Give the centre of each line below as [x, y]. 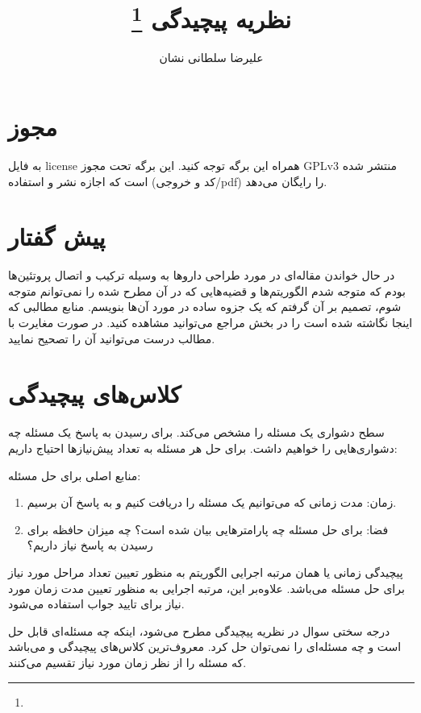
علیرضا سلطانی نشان [211, 58]
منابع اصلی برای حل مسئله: [75, 475]
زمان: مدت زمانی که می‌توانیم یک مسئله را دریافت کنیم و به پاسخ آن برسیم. [212, 502]
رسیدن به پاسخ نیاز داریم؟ [90, 545]
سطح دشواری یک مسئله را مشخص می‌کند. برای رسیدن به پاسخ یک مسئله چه [196, 432]
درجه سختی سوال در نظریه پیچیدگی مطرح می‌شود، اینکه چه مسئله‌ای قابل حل [199, 630]
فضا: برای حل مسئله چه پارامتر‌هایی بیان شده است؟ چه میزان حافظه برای [208, 529]
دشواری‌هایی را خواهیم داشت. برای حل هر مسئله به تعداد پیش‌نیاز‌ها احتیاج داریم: [203, 448]
